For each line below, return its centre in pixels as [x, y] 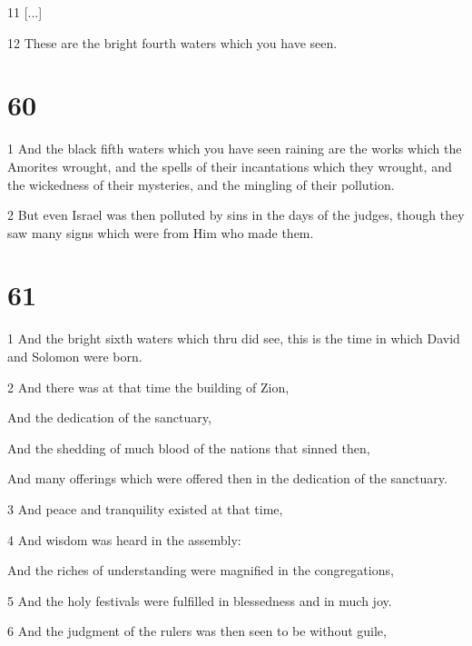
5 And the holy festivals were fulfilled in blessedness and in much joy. [200, 600]
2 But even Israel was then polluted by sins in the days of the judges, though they [236, 215]
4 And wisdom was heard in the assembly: [124, 539]
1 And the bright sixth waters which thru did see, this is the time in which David [234, 338]
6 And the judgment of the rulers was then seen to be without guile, [197, 631]
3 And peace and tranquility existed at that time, [145, 508]
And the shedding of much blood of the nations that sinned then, [189, 447]
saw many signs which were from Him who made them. [161, 232]
